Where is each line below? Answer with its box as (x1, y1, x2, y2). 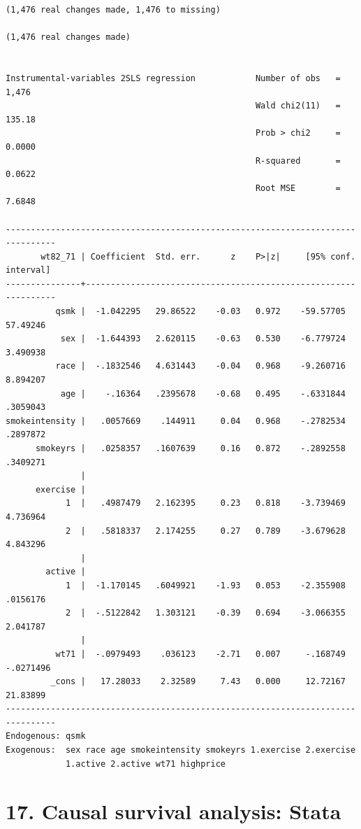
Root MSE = (255, 183, 341, 193)
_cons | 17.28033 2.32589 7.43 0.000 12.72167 (50, 676, 346, 687)
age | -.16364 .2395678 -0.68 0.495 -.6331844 (60, 388, 346, 399)
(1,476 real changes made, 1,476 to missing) (6, 5, 221, 15)
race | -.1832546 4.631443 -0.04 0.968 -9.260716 (55, 361, 346, 371)
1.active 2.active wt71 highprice (65, 758, 226, 769)
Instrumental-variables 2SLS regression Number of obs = (6, 73, 341, 83)
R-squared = (255, 155, 341, 166)
